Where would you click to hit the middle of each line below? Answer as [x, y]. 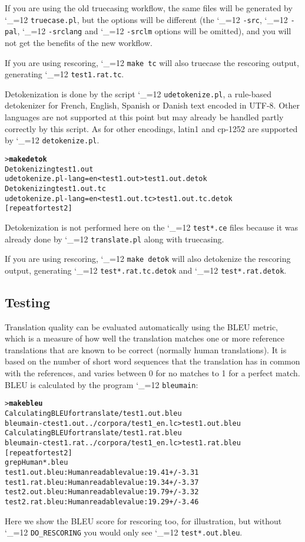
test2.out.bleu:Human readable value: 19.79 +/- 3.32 [102, 492]
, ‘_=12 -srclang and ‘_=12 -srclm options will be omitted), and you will [154, 31]
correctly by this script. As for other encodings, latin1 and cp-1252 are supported [151, 128]
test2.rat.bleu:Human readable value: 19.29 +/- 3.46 [102, 502]
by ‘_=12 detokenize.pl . [52, 140]
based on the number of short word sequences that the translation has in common [152, 361]
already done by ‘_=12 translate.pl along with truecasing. [115, 239]
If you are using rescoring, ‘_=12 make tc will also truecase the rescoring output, [152, 62]
